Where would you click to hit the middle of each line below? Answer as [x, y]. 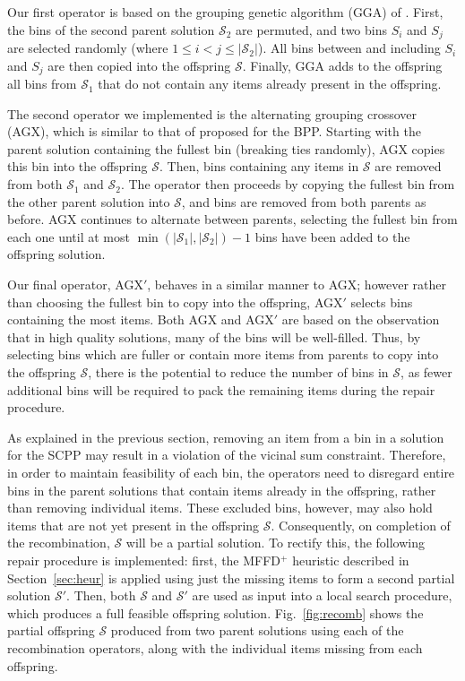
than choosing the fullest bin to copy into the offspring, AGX [175, 302]
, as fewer [426, 372]
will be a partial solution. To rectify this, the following [276, 543]
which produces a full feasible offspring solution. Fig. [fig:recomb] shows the [215, 612]
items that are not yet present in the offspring [133, 525]
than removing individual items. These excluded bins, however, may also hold [220, 508]
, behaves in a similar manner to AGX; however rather [297, 284]
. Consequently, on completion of [361, 525]
